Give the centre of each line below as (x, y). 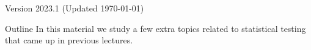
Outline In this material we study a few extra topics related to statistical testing (155, 28)
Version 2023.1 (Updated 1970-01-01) (75, 8)
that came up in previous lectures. (69, 40)
